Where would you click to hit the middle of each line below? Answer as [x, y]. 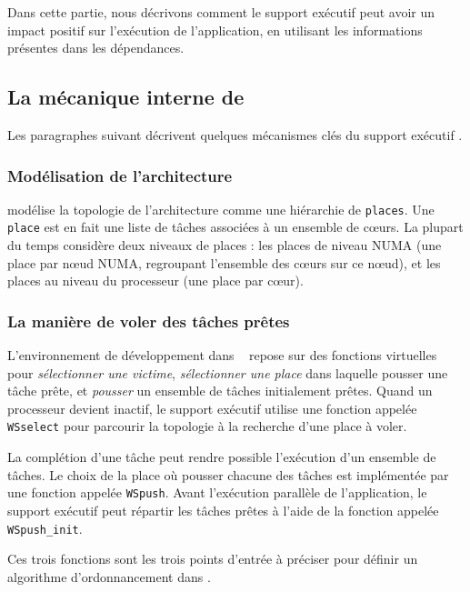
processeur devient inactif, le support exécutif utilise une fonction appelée [212, 408]
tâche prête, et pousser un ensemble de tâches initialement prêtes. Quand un [220, 391]
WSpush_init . [45, 528]
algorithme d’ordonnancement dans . [109, 576]
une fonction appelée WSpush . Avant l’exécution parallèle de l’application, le [217, 492]
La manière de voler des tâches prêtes [149, 321]
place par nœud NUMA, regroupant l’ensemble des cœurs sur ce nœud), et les [224, 262]
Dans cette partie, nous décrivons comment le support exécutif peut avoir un [221, 12]
